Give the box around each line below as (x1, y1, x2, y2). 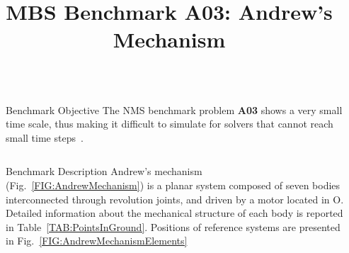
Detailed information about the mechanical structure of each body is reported (6, 206, 343, 220)
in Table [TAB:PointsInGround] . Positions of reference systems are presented (6, 219, 341, 234)
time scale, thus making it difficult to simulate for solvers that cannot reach (6, 116, 333, 131)
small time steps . (6, 130, 84, 145)
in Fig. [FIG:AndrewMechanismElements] (6, 233, 188, 248)
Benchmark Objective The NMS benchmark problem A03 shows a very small (6, 102, 343, 117)
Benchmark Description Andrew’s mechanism (6, 164, 202, 179)
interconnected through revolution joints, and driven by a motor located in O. (6, 191, 344, 206)
